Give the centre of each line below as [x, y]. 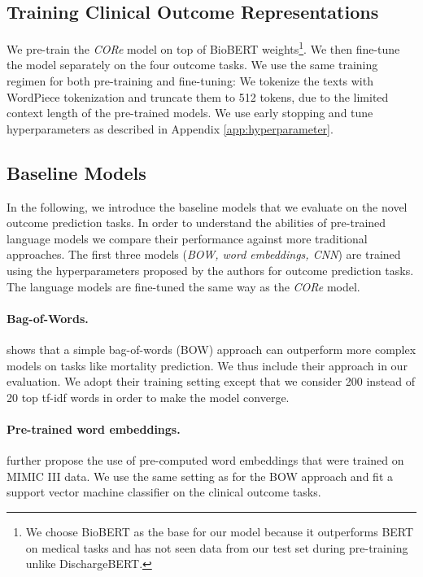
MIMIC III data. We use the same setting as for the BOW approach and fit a [200, 476]
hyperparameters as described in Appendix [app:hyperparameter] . [170, 128]
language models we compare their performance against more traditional [187, 238]
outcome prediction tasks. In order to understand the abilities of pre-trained [196, 223]
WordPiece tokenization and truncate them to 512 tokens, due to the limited [198, 96]
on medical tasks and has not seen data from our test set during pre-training [217, 547]
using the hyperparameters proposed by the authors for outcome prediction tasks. [210, 270]
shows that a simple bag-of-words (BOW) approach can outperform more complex [211, 349]
